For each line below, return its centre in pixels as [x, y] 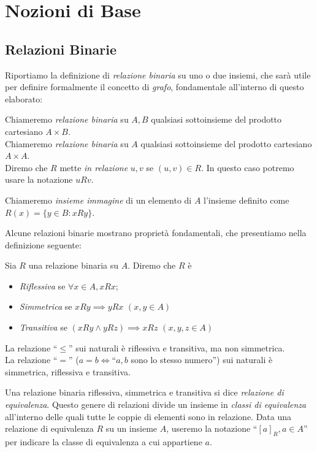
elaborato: [24, 98]
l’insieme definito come [246, 200]
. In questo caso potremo [248, 167]
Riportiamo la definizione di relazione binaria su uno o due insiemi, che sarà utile [158, 75]
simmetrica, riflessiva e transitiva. [68, 371]
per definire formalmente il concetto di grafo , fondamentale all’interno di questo [155, 87]
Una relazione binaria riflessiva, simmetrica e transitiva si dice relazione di [144, 392]
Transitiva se [43, 327]
